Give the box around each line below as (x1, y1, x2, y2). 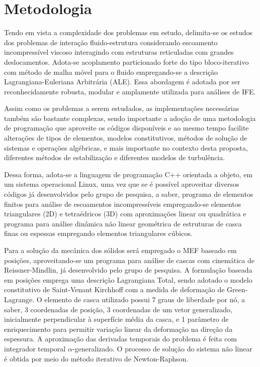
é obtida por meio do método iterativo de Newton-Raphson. (4, 353, 189, 363)
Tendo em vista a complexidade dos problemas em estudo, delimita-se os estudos (4, 27, 253, 38)
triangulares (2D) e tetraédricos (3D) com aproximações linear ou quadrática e (4, 208, 246, 219)
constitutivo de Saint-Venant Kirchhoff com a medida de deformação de (4, 284, 225, 295)
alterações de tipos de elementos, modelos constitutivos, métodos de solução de (4, 133, 247, 143)
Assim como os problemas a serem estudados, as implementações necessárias (4, 103, 239, 113)
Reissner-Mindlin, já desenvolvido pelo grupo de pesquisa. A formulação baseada (4, 265, 252, 275)
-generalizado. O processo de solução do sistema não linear (72, 343, 252, 353)
